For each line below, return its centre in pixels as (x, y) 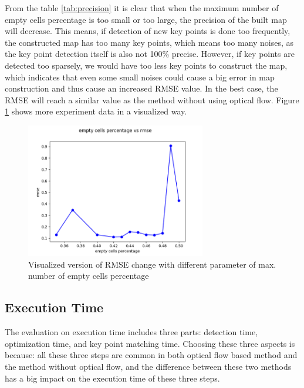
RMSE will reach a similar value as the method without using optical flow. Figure (152, 99)
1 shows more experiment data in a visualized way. (96, 111)
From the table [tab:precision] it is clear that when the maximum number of (142, 8)
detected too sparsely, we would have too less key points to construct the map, (146, 65)
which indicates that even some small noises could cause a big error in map (140, 77)
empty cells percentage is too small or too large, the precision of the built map (146, 19)
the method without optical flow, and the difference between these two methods (148, 366)
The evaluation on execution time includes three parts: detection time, (131, 332)
